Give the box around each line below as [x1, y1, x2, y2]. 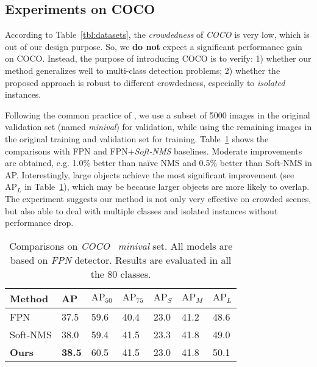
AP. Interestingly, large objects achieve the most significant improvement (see [5, 168, 294, 181]
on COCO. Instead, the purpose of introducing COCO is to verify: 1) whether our [5, 52, 312, 65]
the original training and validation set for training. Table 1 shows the [5, 132, 269, 145]
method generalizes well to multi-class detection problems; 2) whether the [5, 64, 280, 76]
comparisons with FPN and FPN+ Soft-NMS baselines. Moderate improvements [5, 144, 302, 157]
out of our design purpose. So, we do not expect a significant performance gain [5, 40, 302, 53]
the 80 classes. [90, 266, 151, 281]
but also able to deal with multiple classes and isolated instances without [5, 204, 278, 217]
